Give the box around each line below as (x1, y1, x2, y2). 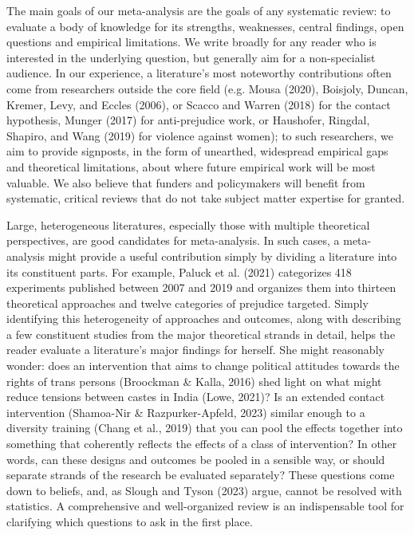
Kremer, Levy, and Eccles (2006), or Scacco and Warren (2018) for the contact (6, 96, 391, 112)
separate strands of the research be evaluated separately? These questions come (6, 466, 395, 483)
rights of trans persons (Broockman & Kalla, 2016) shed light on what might (6, 372, 382, 389)
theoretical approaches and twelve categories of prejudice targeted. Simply (6, 294, 369, 311)
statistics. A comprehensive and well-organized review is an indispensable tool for (6, 498, 404, 514)
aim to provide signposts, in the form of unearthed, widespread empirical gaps (6, 143, 388, 159)
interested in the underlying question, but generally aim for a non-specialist (6, 49, 376, 65)
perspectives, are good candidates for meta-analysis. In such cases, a (6, 232, 340, 249)
